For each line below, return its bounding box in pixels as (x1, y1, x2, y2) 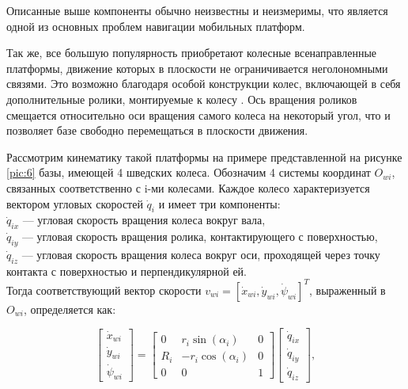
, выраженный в (309, 281, 386, 298)
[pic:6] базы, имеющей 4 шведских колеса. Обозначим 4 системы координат (6, 164, 371, 181)
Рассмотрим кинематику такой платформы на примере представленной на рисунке (6, 148, 402, 165)
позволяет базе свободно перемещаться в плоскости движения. (6, 122, 308, 139)
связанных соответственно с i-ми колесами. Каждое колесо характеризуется (6, 179, 370, 196)
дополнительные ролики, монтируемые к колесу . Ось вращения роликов (6, 90, 357, 107)
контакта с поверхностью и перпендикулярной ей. (6, 262, 247, 279)
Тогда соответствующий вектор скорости (6, 281, 202, 298)
